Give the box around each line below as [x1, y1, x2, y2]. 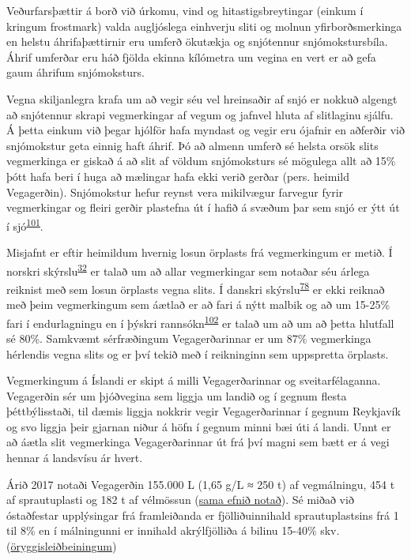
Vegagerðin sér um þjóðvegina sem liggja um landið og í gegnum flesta [6, 387, 347, 404]
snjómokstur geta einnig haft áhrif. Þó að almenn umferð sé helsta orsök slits [6, 137, 379, 153]
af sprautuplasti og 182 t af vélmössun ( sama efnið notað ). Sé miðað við [6, 491, 354, 508]
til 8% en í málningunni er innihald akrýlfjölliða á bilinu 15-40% [6, 522, 317, 539]
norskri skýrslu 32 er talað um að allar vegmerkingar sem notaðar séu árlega [6, 260, 370, 279]
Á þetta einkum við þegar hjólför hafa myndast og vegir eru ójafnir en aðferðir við [6, 122, 405, 138]
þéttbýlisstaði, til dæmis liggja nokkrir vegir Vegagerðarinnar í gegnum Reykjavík [6, 403, 401, 419]
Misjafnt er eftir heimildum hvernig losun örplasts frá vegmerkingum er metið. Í [6, 243, 393, 260]
